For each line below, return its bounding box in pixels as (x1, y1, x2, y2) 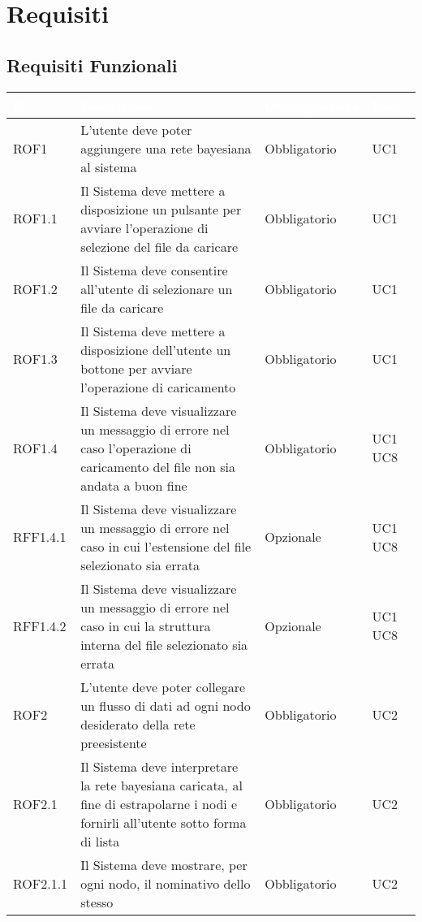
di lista (80, 831, 120, 851)
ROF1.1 (13, 209, 58, 228)
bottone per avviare (80, 358, 192, 378)
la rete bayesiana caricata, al (80, 775, 243, 794)
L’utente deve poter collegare (80, 677, 246, 696)
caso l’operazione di (80, 438, 192, 457)
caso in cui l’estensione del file (80, 536, 252, 556)
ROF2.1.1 (13, 873, 68, 893)
